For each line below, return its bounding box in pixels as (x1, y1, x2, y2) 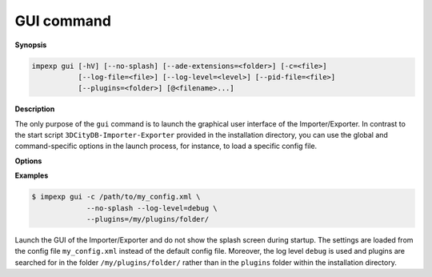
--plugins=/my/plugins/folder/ (86, 215, 210, 224)
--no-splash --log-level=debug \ (86, 203, 218, 212)
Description (14, 104, 55, 114)
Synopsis (14, 40, 47, 50)
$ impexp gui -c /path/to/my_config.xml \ (31, 192, 201, 202)
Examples (14, 171, 49, 180)
